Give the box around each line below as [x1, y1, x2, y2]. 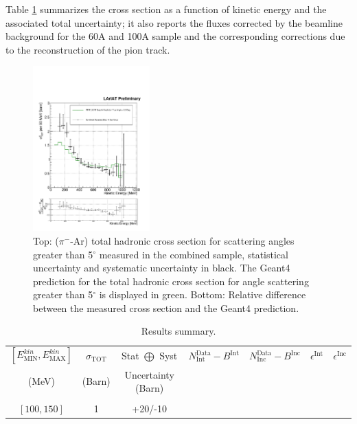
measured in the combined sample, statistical [99, 247, 288, 261]
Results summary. [141, 324, 216, 338]
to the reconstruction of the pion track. [5, 42, 170, 56]
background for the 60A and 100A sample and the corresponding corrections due [5, 29, 345, 43]
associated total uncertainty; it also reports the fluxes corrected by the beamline [5, 15, 343, 30]
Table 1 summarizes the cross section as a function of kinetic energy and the [5, 2, 327, 16]
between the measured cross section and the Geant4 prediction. [33, 300, 299, 315]
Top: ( [33, 233, 59, 247]
